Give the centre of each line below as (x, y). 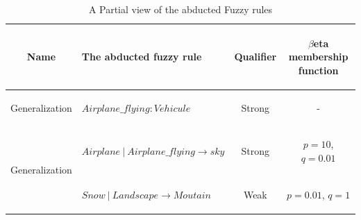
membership (318, 57)
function (318, 70)
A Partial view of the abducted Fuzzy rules (180, 9)
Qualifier (255, 57)
